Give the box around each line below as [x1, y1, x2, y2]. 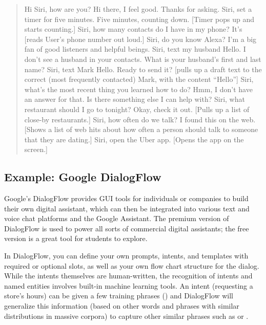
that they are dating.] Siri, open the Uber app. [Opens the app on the [24, 134, 244, 144]
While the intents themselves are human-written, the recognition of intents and [4, 270, 253, 281]
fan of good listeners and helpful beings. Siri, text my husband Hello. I [24, 44, 246, 54]
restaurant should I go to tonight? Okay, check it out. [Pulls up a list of [24, 103, 250, 114]
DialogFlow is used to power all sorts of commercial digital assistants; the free [4, 223, 249, 233]
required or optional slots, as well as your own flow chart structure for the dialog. [4, 260, 259, 271]
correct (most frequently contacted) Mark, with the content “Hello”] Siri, [24, 74, 254, 84]
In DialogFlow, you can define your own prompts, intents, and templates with [4, 250, 249, 261]
